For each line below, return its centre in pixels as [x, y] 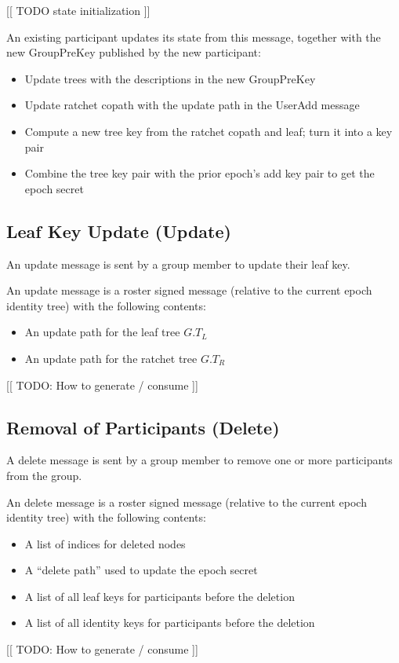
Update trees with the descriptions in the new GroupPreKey [170, 78]
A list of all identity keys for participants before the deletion [170, 623]
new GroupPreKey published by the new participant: [134, 52]
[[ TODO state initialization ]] [78, 10]
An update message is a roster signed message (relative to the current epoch [189, 290]
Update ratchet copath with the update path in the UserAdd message [192, 105]
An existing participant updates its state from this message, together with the [194, 37]
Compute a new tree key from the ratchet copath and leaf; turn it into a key [209, 131]
